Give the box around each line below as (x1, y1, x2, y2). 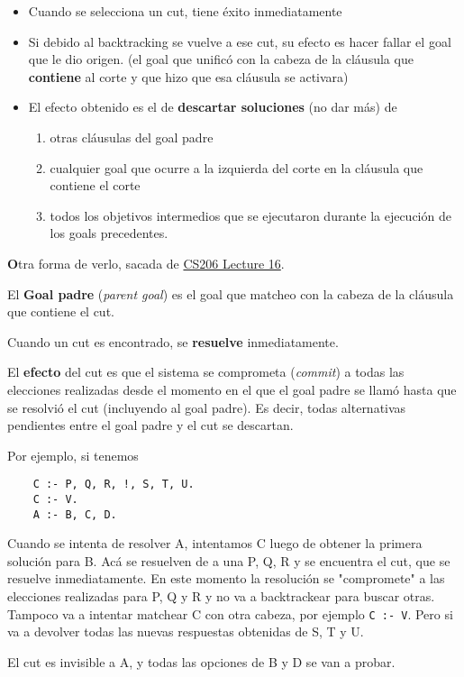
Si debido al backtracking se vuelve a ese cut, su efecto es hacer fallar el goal (28, 32, 451, 50)
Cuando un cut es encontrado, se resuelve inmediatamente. (7, 332, 339, 351)
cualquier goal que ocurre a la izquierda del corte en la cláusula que (50, 158, 423, 177)
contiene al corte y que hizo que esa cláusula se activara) (28, 67, 349, 86)
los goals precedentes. (50, 224, 168, 242)
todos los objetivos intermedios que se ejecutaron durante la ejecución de (50, 206, 451, 224)
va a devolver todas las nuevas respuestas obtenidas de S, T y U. (7, 622, 364, 641)
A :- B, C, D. (32, 508, 117, 521)
